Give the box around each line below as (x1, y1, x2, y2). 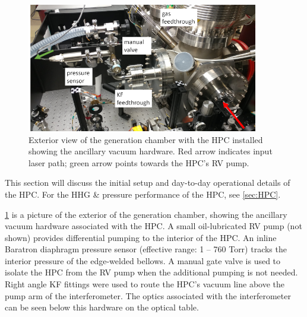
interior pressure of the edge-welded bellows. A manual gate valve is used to (5, 254, 281, 267)
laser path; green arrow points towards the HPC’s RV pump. (29, 156, 249, 169)
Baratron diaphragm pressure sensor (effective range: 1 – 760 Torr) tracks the (5, 243, 287, 255)
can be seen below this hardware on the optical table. (5, 301, 199, 313)
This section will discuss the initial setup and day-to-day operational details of (5, 176, 290, 189)
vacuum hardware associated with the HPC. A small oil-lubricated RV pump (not (5, 220, 302, 232)
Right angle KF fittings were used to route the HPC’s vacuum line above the (5, 278, 285, 290)
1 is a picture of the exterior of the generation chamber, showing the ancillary (5, 208, 287, 220)
